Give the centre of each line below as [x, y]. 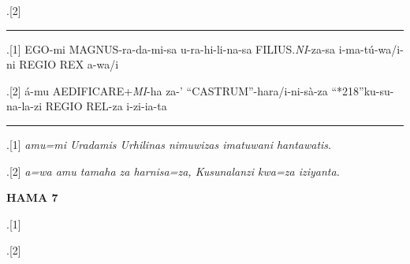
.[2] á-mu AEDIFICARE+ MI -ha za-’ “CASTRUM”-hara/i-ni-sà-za [167, 90]
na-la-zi [24, 106]
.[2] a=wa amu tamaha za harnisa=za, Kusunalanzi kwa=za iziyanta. [173, 171]
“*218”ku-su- [363, 90]
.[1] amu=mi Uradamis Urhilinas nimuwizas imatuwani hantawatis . [169, 144]
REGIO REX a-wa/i [69, 64]
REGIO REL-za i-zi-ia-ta [106, 106]
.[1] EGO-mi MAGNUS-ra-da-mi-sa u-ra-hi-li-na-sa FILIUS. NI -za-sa [171, 48]
